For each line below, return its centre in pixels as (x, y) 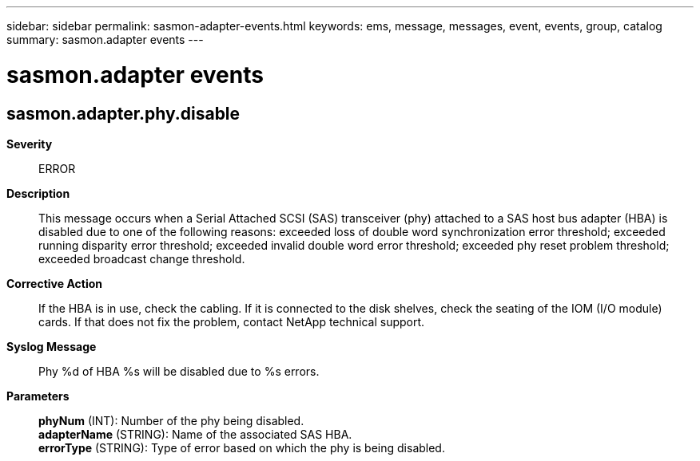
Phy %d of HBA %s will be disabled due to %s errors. (179, 371)
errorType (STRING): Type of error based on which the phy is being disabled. (242, 447)
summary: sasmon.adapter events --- (105, 39)
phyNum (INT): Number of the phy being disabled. (171, 420)
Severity (30, 144)
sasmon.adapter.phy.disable (123, 113)
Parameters (38, 396)
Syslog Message (52, 346)
